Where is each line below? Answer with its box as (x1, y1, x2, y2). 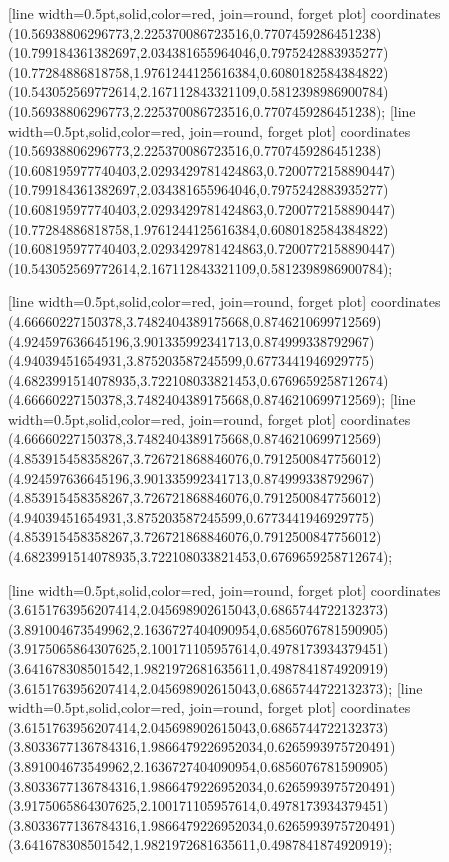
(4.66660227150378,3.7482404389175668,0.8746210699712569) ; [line (8, 389, 416, 410)
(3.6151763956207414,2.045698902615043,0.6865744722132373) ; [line (8, 677, 423, 698)
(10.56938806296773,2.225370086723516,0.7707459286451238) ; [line (8, 100, 416, 121)
